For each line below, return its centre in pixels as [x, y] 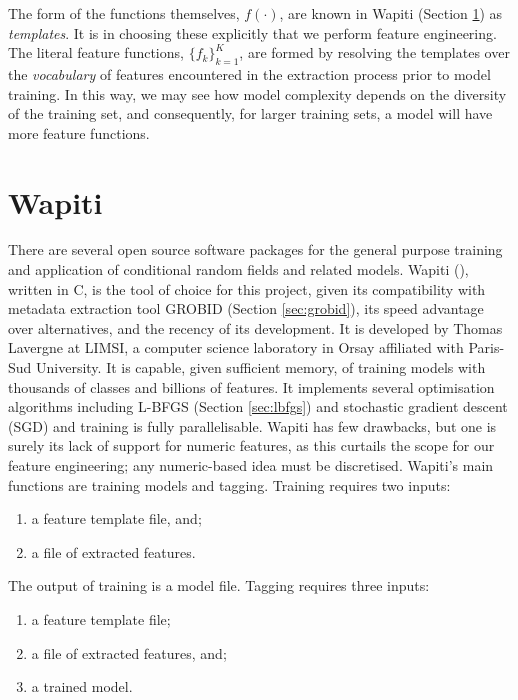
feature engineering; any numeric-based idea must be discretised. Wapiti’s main [251, 465]
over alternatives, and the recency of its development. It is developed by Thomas [255, 327]
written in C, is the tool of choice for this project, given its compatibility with [247, 288]
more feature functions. [79, 132]
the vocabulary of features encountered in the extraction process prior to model [249, 73]
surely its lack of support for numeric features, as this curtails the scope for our [251, 445]
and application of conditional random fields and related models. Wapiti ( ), [238, 269]
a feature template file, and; [116, 518]
